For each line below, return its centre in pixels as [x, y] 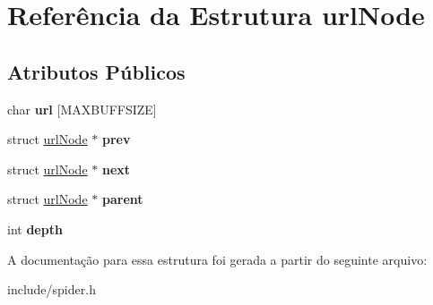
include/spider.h [52, 289]
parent [122, 199]
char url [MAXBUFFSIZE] [82, 109]
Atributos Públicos [96, 71]
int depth [35, 229]
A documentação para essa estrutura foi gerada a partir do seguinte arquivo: [217, 259]
